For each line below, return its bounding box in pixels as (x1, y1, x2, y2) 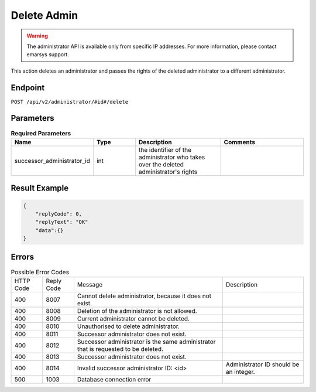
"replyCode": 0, (35, 210, 82, 217)
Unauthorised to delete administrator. (77, 322, 180, 330)
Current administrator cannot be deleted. (77, 314, 190, 322)
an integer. (225, 367, 255, 376)
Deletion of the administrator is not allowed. (77, 306, 197, 315)
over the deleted (138, 160, 184, 168)
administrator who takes (138, 153, 205, 161)
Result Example (11, 183, 69, 193)
